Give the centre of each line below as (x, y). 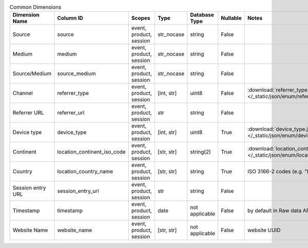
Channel (23, 93)
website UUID (264, 230)
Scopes (141, 18)
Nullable (231, 18)
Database (202, 15)
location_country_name (85, 171)
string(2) (201, 152)
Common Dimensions (35, 7)
